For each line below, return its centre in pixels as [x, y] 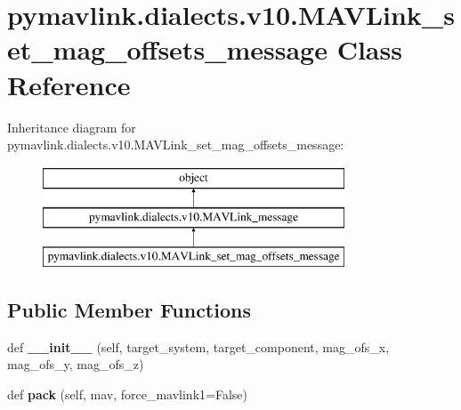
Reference [69, 84]
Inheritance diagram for [72, 127]
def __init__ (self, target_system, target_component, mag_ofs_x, [198, 346]
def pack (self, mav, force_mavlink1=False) [127, 394]
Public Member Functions [129, 310]
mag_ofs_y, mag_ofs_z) [76, 364]
